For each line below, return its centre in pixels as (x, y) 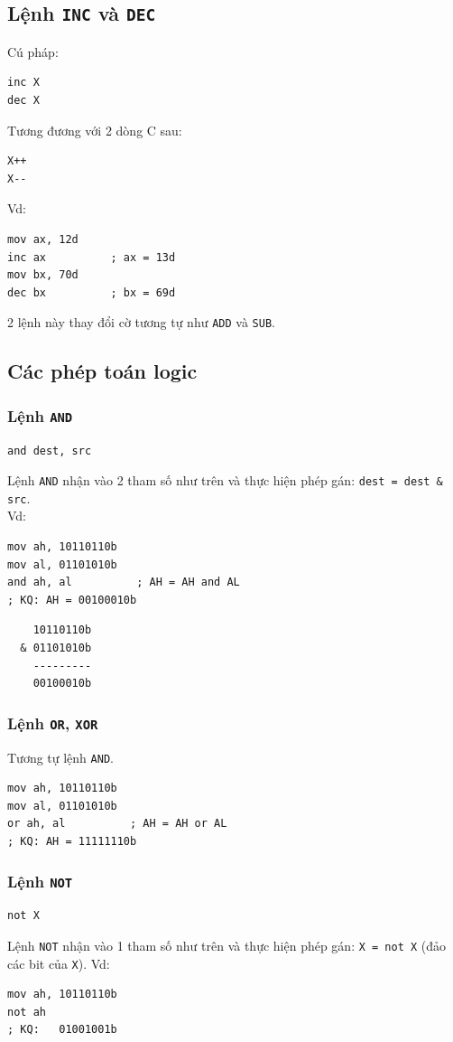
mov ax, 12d (43, 239)
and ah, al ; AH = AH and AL (124, 582)
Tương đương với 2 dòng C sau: (95, 130)
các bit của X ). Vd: (59, 963)
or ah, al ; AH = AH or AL (117, 824)
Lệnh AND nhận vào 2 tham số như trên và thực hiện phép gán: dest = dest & (225, 480)
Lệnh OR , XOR (53, 723)
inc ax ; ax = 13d (92, 257)
